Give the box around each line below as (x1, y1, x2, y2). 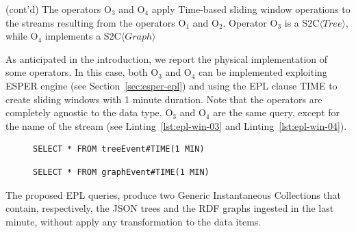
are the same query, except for (213, 105, 340, 120)
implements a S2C (44, 29, 121, 43)
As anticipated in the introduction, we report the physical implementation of (5, 51, 328, 66)
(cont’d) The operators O (5, 2, 112, 16)
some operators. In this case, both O (5, 65, 159, 79)
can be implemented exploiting (199, 65, 327, 79)
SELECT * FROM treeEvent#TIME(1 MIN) (33, 144, 205, 154)
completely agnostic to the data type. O (5, 105, 173, 120)
